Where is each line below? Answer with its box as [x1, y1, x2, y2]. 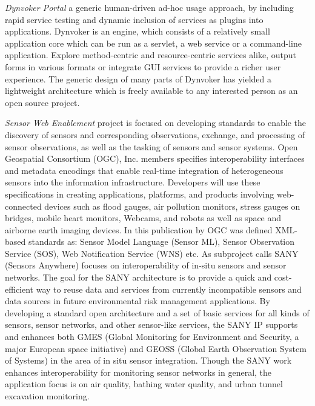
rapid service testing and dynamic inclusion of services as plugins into [5, 13, 264, 25]
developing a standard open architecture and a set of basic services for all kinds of [5, 306, 310, 319]
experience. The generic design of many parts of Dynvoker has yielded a [5, 72, 272, 85]
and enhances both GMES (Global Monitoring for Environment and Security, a [5, 330, 299, 343]
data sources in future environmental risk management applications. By [5, 295, 270, 307]
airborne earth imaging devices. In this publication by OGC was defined [5, 223, 273, 236]
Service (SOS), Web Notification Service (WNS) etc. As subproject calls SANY [5, 247, 299, 259]
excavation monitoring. [5, 390, 90, 402]
